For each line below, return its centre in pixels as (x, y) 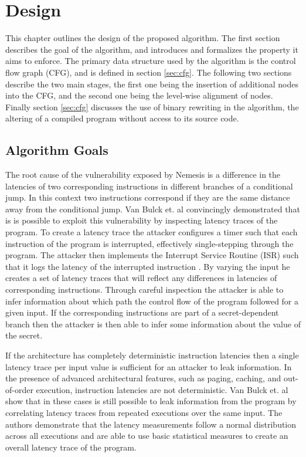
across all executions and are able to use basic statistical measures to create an (147, 436)
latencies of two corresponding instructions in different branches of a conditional (149, 186)
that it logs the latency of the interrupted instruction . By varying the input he (148, 266)
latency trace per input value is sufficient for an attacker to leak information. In (149, 366)
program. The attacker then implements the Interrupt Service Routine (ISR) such (152, 255)
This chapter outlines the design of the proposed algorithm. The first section (143, 38)
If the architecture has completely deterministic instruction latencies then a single (152, 355)
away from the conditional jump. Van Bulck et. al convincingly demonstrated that (153, 209)
